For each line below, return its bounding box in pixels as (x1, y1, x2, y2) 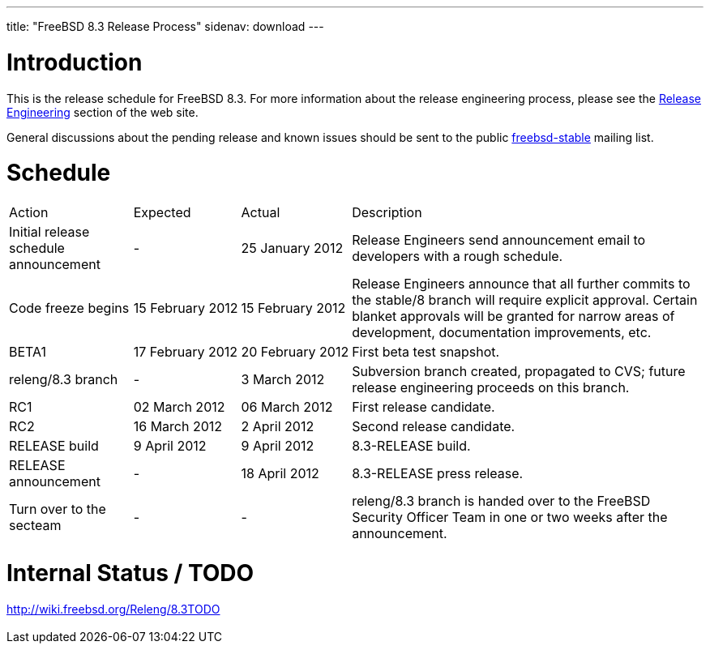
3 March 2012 (241, 371, 325, 387)
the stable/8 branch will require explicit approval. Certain (352, 292, 698, 308)
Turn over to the (9, 501, 106, 517)
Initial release (9, 224, 90, 240)
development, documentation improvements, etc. (352, 324, 652, 340)
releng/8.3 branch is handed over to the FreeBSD (352, 493, 651, 509)
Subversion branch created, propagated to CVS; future (352, 363, 686, 379)
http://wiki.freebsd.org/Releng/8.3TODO (6, 601, 220, 616)
